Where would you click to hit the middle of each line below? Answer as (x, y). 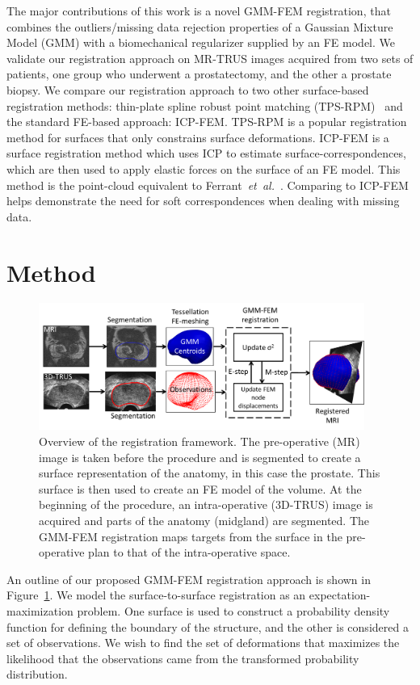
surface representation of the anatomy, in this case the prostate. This (210, 473)
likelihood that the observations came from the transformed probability (183, 658)
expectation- (340, 595)
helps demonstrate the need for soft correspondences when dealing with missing (203, 201)
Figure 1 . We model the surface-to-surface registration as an (156, 595)
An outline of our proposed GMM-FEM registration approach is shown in (189, 579)
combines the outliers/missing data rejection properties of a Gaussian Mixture (200, 26)
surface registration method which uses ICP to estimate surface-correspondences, (206, 153)
